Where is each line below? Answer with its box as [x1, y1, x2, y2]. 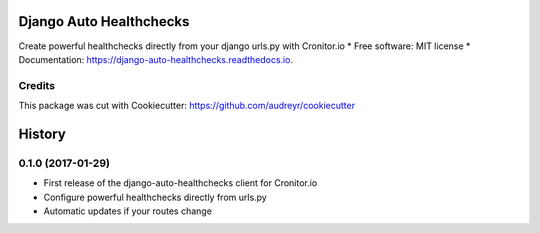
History [18, 125, 67, 142]
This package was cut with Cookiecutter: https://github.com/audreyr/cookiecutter [18, 100, 355, 112]
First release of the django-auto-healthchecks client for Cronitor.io [43, 177, 318, 189]
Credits [18, 78, 55, 92]
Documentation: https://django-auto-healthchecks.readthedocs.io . [18, 53, 294, 65]
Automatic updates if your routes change [43, 205, 212, 217]
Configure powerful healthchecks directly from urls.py [43, 191, 267, 203]
